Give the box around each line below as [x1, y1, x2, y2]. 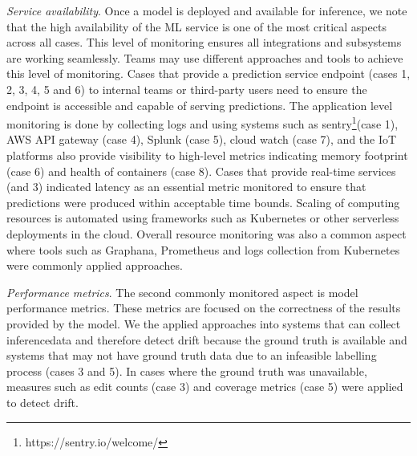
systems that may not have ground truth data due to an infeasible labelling [6, 347, 377, 364]
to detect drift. [6, 393, 79, 410]
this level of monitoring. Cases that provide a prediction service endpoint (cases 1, [6, 65, 411, 82]
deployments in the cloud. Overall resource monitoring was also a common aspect [6, 225, 407, 242]
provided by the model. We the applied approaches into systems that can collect [6, 315, 401, 332]
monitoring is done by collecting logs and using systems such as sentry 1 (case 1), [6, 113, 399, 132]
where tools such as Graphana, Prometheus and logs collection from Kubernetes [6, 241, 400, 258]
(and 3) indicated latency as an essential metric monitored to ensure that [6, 178, 366, 195]
